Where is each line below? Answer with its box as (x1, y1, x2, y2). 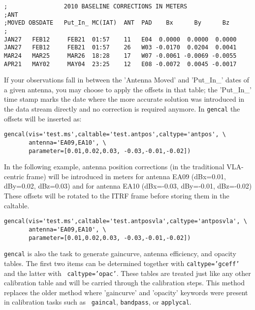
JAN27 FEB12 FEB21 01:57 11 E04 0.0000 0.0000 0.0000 (4, 36, 237, 43)
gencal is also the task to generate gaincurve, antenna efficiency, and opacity (4, 248, 236, 259)
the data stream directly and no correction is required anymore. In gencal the (4, 104, 240, 114)
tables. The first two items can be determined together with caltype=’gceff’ (4, 258, 240, 268)
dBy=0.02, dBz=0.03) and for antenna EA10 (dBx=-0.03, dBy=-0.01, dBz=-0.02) (4, 181, 252, 191)
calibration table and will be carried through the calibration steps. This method (4, 277, 245, 288)
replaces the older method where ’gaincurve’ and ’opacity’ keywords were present (4, 287, 248, 297)
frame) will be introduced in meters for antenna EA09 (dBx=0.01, (26, 171, 226, 181)
